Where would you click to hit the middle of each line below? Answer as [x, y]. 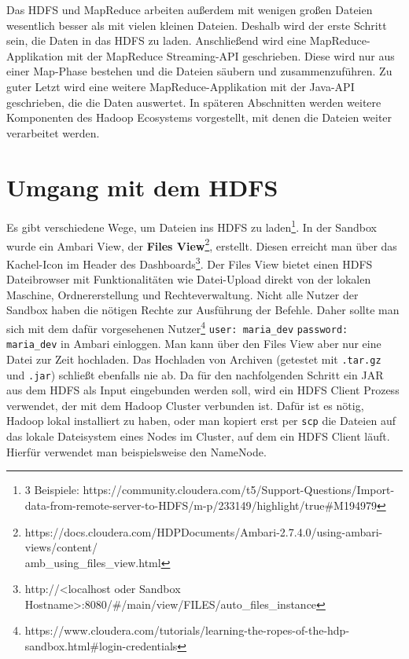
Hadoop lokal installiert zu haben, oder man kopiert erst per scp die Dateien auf [201, 421]
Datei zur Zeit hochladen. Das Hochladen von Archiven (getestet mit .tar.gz [194, 359]
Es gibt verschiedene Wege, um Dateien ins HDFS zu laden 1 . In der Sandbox [192, 226]
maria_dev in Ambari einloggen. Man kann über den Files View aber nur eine [194, 344]
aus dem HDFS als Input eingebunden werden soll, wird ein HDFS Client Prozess [203, 390]
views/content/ [61, 547]
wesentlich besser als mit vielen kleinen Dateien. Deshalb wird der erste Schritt [197, 25]
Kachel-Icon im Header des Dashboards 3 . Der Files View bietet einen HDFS [190, 262]
